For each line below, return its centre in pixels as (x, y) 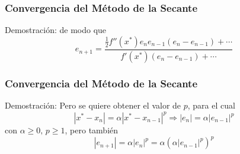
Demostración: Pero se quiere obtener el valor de (93, 105)
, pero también (92, 130)
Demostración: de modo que (56, 30)
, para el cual (211, 105)
